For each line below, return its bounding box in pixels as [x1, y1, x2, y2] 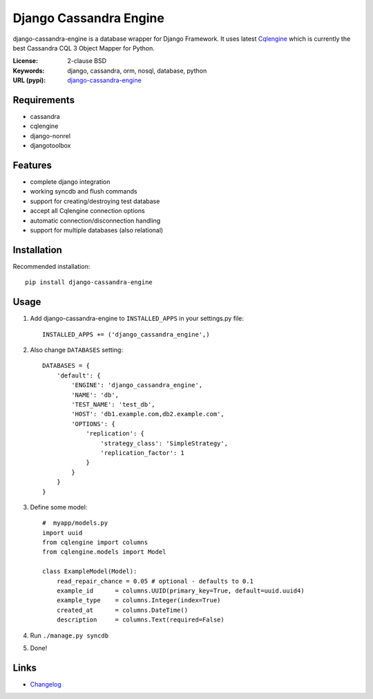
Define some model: [30, 503, 88, 511]
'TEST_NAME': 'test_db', [71, 400, 155, 408]
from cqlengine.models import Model [42, 548, 166, 556]
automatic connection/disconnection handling [30, 216, 161, 225]
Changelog [30, 680, 61, 688]
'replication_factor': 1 [100, 449, 184, 456]
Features [12, 160, 52, 171]
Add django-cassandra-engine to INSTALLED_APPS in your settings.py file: [30, 315, 245, 323]
